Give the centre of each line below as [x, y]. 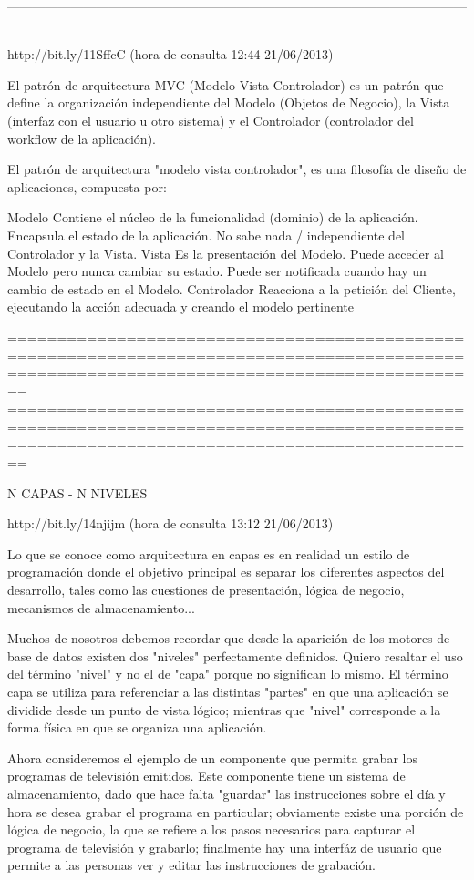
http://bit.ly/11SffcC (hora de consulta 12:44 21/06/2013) [170, 54]
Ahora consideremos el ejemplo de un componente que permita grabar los [212, 757]
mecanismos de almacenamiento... [101, 607]
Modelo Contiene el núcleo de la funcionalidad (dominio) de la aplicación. [213, 217]
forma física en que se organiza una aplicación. [137, 727]
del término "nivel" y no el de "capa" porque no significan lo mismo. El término [228, 674]
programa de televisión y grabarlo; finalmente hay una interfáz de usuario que [225, 847]
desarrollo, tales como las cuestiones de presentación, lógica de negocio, [206, 590]
